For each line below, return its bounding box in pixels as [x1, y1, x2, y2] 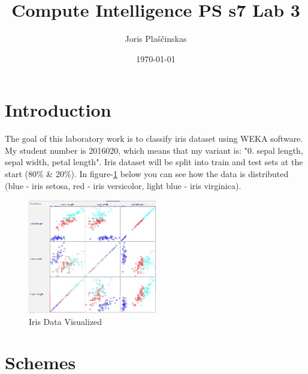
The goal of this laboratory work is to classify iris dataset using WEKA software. [5, 132, 303, 145]
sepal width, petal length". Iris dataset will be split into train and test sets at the [5, 156, 303, 168]
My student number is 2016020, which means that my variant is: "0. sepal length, [5, 144, 303, 156]
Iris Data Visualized [29, 315, 102, 327]
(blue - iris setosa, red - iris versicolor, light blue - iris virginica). [5, 179, 241, 191]
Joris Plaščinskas [125, 32, 187, 45]
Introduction [5, 98, 111, 122]
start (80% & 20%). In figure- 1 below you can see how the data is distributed [5, 168, 289, 180]
